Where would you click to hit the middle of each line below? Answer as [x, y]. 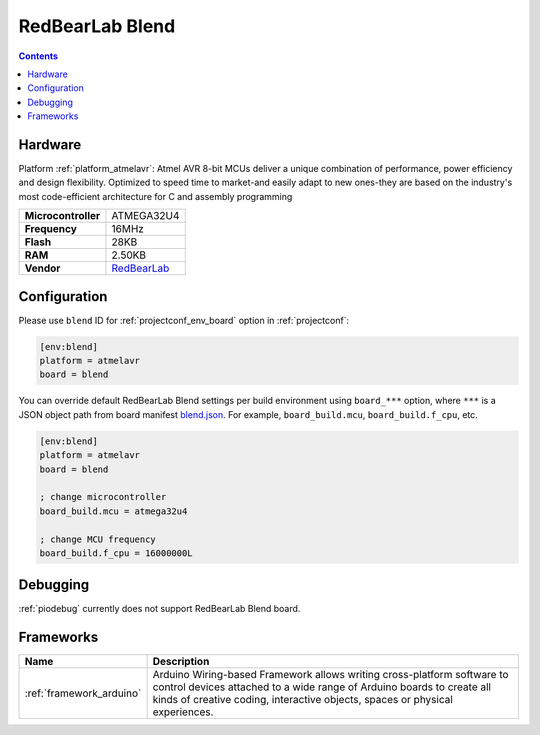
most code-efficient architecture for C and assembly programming [155, 196]
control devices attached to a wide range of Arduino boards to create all [322, 687]
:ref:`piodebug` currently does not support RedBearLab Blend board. [159, 609]
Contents [38, 56]
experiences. [183, 712]
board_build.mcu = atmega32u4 [113, 511]
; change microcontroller [103, 497]
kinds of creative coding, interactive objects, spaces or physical [303, 700]
